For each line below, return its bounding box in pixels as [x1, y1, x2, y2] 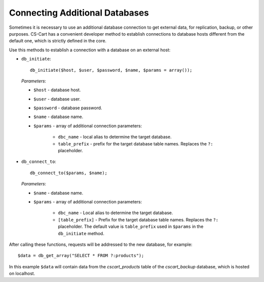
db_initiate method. [58, 230, 105, 236]
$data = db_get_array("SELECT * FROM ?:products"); [18, 253, 144, 259]
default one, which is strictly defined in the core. [9, 38, 107, 44]
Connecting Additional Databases [9, 7, 149, 18]
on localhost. [9, 271, 35, 277]
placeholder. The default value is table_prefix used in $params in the [58, 223, 204, 229]
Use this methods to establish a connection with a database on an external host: [9, 47, 171, 53]
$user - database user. [33, 96, 81, 102]
